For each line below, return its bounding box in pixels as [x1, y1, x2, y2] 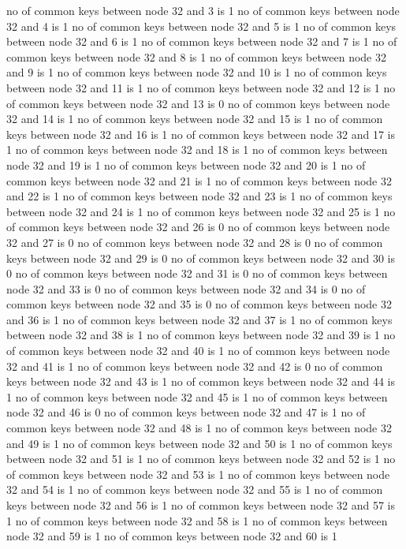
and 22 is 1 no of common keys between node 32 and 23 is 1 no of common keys [6, 188, 393, 204]
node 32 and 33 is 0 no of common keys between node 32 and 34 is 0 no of [6, 280, 366, 297]
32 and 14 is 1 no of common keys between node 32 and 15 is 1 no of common [6, 110, 383, 127]
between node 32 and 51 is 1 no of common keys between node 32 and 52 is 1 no [6, 450, 396, 467]
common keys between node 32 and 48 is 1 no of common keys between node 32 [6, 420, 392, 436]
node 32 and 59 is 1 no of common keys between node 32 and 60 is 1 [6, 528, 337, 544]
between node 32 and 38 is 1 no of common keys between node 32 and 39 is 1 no [6, 327, 396, 343]
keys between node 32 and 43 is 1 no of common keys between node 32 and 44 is [6, 373, 395, 390]
